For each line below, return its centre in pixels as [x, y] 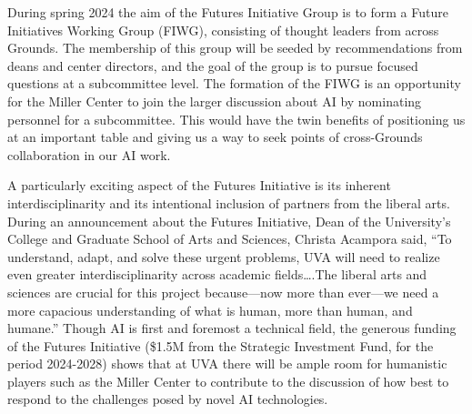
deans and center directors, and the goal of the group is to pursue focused [213, 65]
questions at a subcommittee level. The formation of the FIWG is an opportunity [234, 83]
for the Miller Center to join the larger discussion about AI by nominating [215, 101]
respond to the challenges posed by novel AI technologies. [168, 399]
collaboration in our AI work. [89, 154]
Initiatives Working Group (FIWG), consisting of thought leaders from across [223, 30]
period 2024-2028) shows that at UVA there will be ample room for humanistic [227, 364]
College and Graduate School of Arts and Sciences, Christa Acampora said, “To [230, 239]
